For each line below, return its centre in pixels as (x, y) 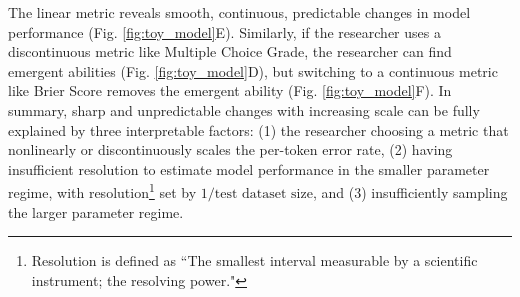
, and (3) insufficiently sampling (410, 192)
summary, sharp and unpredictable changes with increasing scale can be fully (244, 109)
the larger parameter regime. (96, 211)
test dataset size (263, 194)
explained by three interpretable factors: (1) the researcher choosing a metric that (258, 129)
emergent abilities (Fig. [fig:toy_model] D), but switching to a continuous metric (253, 70)
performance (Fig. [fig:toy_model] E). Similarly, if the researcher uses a (224, 31)
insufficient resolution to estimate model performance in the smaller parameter (249, 168)
